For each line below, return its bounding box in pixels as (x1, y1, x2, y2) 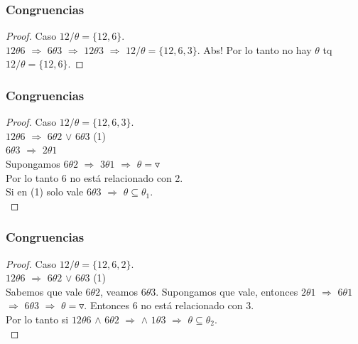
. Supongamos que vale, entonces (156, 284, 298, 299)
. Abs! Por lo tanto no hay (197, 42, 312, 57)
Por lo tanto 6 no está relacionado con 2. (6, 170, 183, 185)
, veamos (100, 284, 138, 299)
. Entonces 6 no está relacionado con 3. (84, 298, 254, 313)
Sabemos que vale (6, 284, 82, 299)
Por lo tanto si (6, 311, 69, 326)
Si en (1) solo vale (6, 184, 84, 199)
